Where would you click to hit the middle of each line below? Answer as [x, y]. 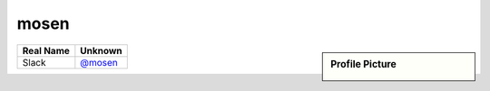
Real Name [46, 50]
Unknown [101, 50]
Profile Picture [363, 64]
